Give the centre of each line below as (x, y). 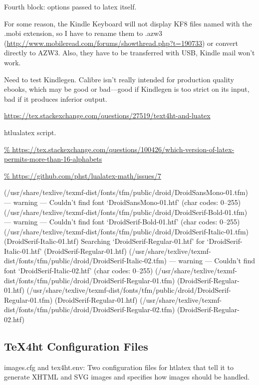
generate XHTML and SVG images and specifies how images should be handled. (127, 377)
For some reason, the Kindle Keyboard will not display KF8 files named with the (128, 23)
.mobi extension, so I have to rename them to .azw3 (83, 33)
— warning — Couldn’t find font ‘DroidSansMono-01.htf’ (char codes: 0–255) (123, 202)
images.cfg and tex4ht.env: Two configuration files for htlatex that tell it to (119, 367)
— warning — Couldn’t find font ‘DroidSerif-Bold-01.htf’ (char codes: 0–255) (122, 222)
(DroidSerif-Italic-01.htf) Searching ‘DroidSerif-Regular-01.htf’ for (104, 241)
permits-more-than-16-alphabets (53, 159)
